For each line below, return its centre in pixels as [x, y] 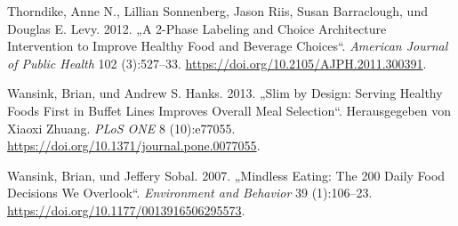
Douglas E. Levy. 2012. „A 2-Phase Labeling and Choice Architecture [197, 28]
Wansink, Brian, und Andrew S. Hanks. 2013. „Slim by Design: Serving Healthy [225, 93]
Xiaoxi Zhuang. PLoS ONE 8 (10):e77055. [121, 128]
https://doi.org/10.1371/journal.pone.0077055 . [134, 145]
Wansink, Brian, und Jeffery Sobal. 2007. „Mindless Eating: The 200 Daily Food [226, 175]
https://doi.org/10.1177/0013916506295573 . [126, 210]
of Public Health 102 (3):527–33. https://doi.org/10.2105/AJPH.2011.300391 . [217, 63]
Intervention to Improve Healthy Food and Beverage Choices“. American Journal [228, 46]
